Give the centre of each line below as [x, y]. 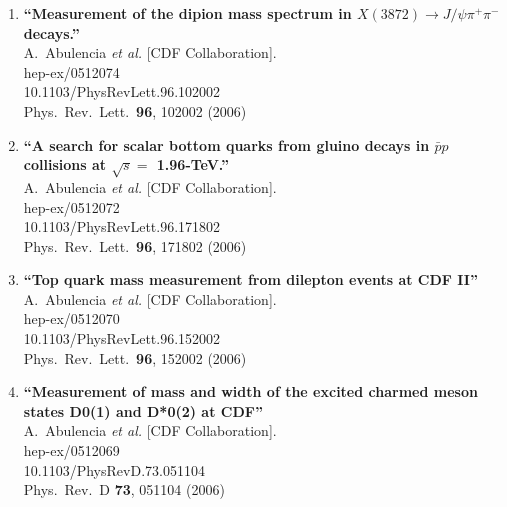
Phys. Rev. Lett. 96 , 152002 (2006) [135, 357]
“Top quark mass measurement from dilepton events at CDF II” [250, 279]
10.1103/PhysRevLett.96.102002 [122, 91]
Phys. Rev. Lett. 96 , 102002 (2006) [135, 110]
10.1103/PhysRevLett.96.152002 [122, 338]
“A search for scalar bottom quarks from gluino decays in [226, 144]
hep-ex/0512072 [71, 206]
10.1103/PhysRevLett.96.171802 [122, 226]
